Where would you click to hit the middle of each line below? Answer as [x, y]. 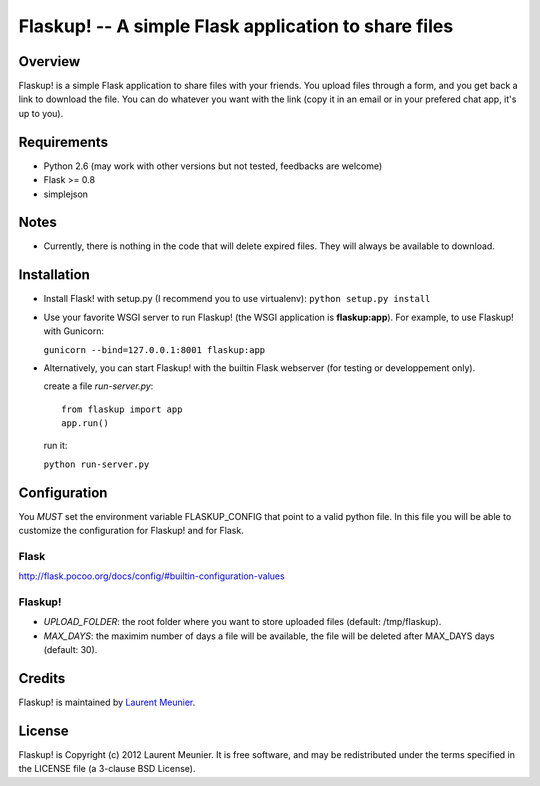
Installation [54, 275]
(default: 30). [70, 650]
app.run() [85, 423]
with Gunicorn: [74, 331]
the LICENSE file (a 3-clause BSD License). [107, 769]
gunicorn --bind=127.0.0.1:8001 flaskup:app [154, 349]
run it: [55, 446]
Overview [49, 61]
